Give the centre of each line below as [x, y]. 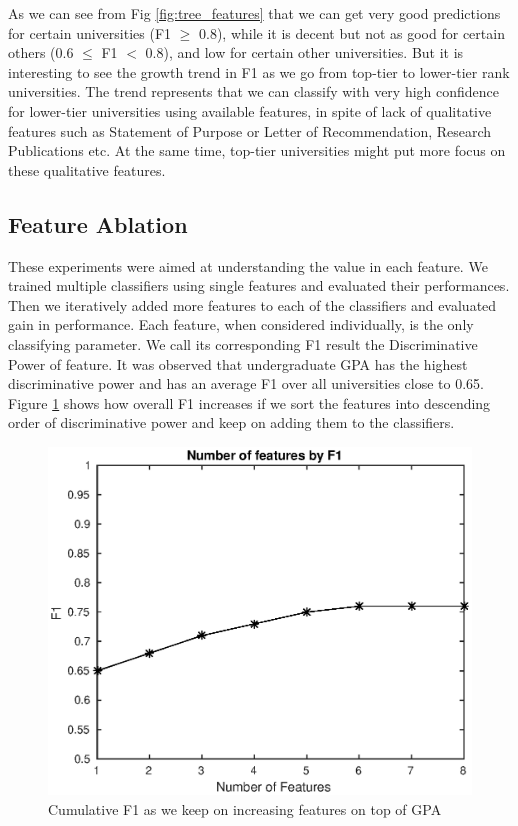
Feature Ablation [98, 223]
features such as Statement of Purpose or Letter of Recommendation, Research [250, 130]
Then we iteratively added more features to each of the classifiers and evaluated [252, 304]
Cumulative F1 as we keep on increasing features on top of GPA [245, 808]
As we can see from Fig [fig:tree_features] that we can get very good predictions [254, 13]
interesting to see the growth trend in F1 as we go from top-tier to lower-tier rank [259, 71]
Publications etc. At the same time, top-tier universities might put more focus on [257, 150]
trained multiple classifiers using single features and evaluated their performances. [259, 285]
